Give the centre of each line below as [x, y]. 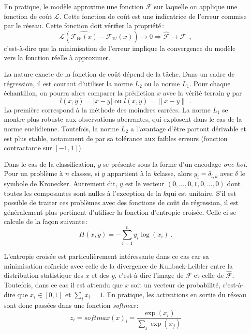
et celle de [209, 275]
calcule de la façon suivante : [46, 221]
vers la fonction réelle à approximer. [57, 57]
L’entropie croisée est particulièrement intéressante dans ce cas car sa [106, 256]
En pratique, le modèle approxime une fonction [74, 6]
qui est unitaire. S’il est [202, 193]
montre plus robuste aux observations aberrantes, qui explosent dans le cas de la [123, 119]
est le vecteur [145, 183]
